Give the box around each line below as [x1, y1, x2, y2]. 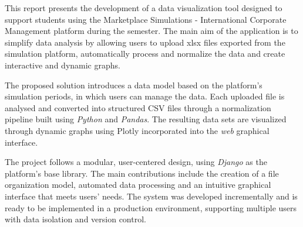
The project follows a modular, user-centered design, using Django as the [5, 156, 267, 168]
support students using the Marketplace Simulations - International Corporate [5, 13, 287, 25]
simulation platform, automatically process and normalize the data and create [5, 47, 285, 60]
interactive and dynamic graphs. [5, 59, 120, 71]
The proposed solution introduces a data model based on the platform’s [5, 78, 262, 91]
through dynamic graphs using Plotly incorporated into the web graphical [5, 124, 270, 136]
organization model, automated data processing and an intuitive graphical [5, 178, 271, 191]
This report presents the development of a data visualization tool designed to [5, 2, 282, 13]
